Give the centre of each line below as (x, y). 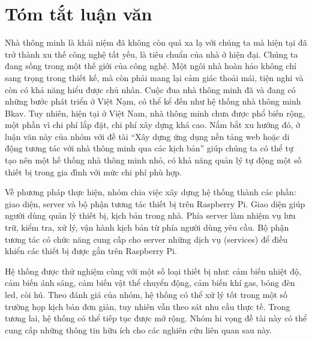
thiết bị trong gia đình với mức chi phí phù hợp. (93, 172)
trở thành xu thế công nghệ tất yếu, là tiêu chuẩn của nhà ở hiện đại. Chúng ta (151, 54)
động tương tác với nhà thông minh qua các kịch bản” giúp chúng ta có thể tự (149, 148)
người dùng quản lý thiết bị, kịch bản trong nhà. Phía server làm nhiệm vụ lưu (150, 215)
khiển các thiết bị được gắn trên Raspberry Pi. (91, 251)
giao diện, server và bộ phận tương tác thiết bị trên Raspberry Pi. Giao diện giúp (155, 203)
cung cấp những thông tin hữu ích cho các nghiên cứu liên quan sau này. (139, 329)
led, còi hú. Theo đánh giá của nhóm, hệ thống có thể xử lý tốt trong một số (146, 294)
